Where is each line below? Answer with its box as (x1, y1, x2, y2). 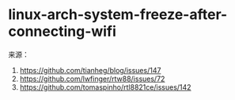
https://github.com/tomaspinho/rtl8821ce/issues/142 (19, 82, 191, 92)
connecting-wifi (8, 22, 117, 40)
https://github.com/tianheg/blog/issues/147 (19, 65, 161, 75)
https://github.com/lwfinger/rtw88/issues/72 (19, 74, 165, 83)
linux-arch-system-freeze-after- (8, 6, 228, 24)
